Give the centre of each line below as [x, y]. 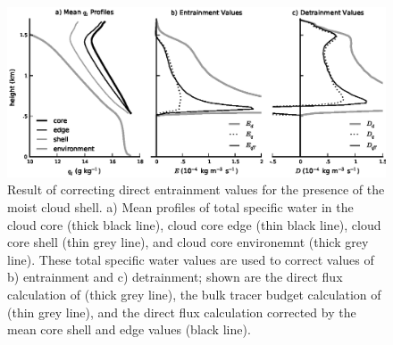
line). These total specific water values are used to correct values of [191, 259]
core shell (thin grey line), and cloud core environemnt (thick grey [188, 242]
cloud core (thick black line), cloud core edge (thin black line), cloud [194, 224]
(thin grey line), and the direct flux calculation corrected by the [182, 312]
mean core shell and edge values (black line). [129, 329]
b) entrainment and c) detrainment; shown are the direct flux [175, 277]
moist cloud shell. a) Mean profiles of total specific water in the [180, 207]
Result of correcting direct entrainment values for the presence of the [196, 189]
